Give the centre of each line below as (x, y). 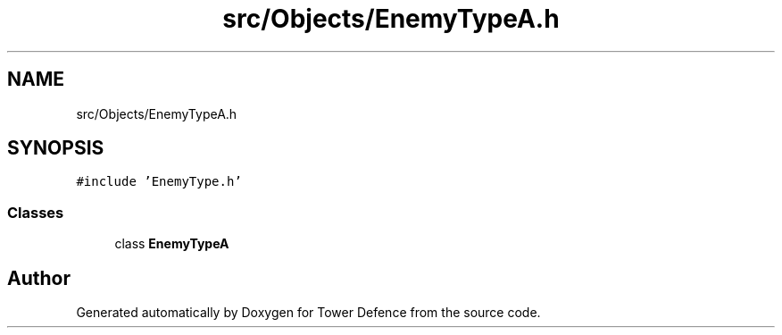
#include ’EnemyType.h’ (159, 182)
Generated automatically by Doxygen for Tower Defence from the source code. (308, 313)
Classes (36, 212)
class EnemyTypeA (172, 244)
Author (39, 278)
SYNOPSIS (56, 148)
